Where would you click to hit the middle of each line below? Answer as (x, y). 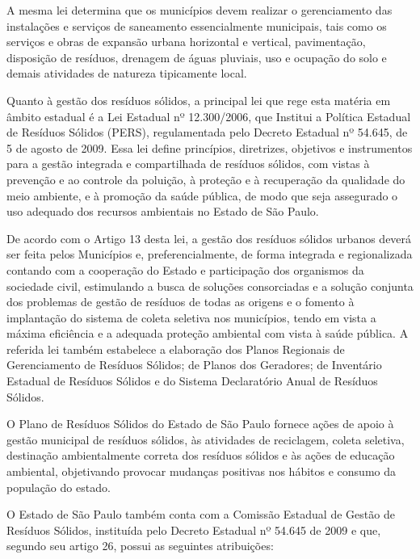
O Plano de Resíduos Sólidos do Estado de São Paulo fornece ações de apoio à (200, 424)
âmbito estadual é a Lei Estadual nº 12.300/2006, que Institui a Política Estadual (209, 116)
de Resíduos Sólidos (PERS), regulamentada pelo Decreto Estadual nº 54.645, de (207, 132)
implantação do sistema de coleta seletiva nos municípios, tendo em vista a (191, 317)
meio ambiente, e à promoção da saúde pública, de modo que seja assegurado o (202, 195)
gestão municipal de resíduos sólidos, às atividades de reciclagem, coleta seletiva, (206, 439)
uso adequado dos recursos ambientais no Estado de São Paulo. (163, 211)
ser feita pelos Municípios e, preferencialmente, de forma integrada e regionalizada (210, 254)
